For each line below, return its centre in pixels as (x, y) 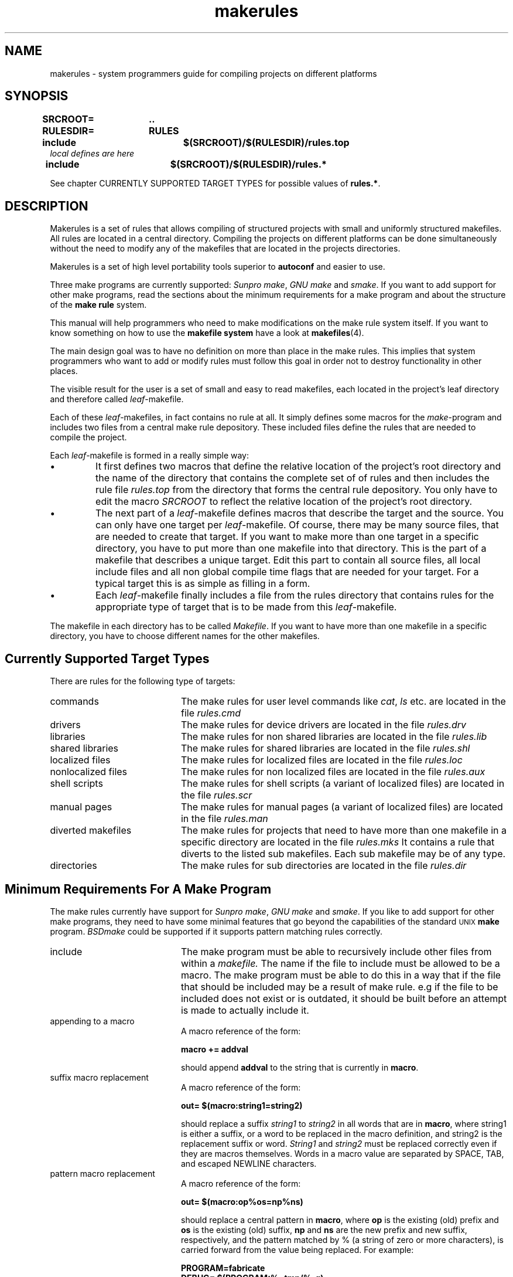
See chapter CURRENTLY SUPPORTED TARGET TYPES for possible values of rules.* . (215, 184)
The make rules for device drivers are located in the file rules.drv (324, 725)
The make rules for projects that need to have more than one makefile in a (344, 831)
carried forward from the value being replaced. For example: (297, 1249)
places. (64, 371)
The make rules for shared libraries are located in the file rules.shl (325, 748)
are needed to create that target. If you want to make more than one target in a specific (287, 537)
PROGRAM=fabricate (223, 1268)
